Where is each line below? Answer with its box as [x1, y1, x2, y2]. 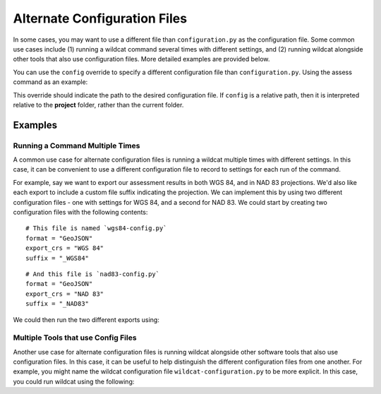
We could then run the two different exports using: [13, 315, 160, 324]
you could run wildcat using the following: [13, 377, 135, 386]
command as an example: [13, 78, 88, 86]
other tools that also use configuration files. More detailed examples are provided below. [13, 55, 270, 64]
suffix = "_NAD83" [25, 300, 90, 308]
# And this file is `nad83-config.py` [25, 270, 160, 278]
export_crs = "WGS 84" [25, 244, 104, 252]
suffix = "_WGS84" [25, 254, 90, 262]
